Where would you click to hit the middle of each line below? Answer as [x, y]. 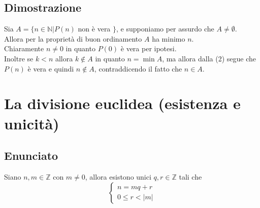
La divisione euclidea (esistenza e [122, 103]
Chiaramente [24, 48]
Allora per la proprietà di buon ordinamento [73, 38]
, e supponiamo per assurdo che [165, 29]
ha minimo [169, 38]
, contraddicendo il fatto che [138, 68]
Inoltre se [19, 58]
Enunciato [31, 155]
